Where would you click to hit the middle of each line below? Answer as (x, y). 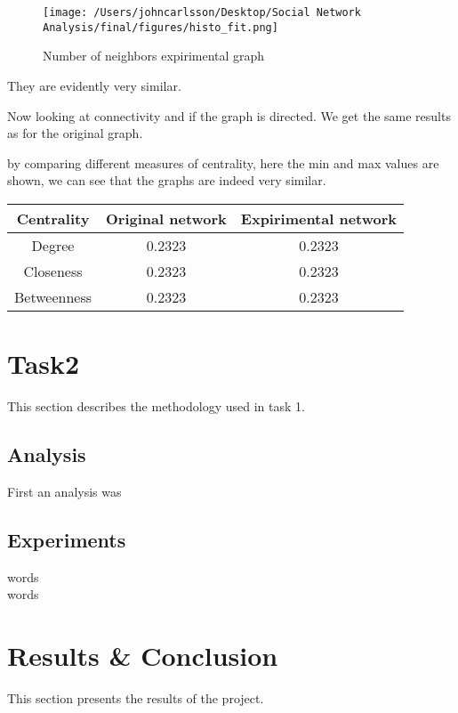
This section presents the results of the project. (136, 697)
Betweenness (53, 296)
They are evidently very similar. (94, 85)
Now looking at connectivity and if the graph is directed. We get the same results (229, 115)
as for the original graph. (75, 133)
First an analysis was (64, 491)
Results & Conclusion (143, 655)
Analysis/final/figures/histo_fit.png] (161, 27)
